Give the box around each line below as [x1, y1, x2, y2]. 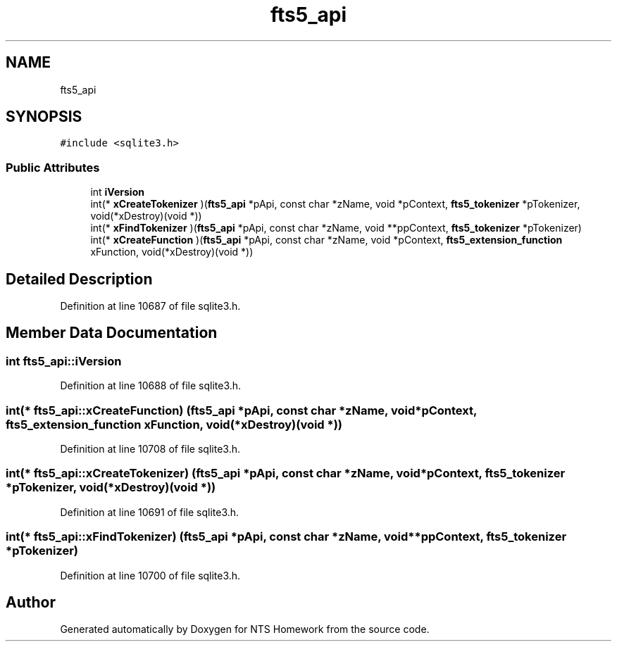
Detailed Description [6, 270, 153, 288]
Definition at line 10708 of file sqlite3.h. [60, 443, 240, 455]
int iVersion [90, 186, 144, 199]
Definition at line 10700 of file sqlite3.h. [60, 569, 241, 582]
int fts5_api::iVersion [6, 353, 122, 368]
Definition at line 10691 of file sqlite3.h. [60, 505, 239, 518]
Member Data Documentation [6, 324, 218, 342]
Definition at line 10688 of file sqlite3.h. [60, 379, 242, 392]
